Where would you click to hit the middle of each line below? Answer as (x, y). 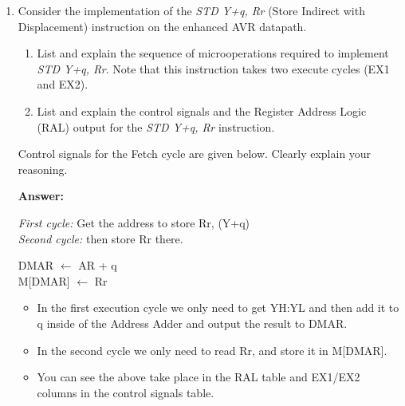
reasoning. (43, 169)
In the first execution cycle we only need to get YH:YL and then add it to (218, 307)
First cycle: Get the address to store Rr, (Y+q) (134, 222)
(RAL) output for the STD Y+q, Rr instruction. (156, 126)
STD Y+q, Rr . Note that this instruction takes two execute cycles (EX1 (213, 68)
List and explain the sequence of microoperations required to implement (213, 53)
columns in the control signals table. (126, 392)
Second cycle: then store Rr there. (100, 238)
